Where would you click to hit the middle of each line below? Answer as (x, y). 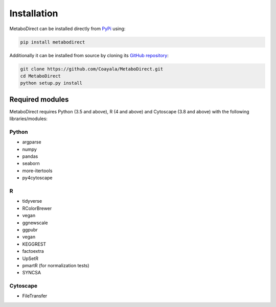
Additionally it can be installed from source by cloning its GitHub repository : (89, 55)
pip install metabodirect (53, 42)
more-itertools (37, 171)
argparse (32, 142)
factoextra (33, 251)
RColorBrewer (37, 208)
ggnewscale (35, 223)
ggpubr (30, 229)
